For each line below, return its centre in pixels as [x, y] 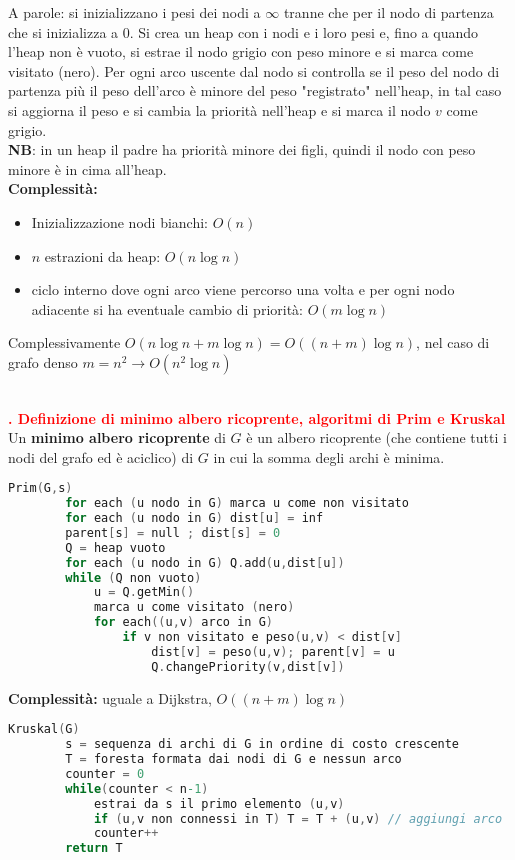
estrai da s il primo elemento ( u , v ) [219, 803]
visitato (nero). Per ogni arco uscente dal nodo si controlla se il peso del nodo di [254, 70]
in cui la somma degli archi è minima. [329, 456]
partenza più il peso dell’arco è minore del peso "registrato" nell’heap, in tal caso [255, 90]
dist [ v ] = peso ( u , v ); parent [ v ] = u [273, 651]
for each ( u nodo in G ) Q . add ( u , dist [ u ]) [205, 562]
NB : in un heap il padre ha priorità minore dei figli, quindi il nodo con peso [242, 149]
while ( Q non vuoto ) [133, 577]
